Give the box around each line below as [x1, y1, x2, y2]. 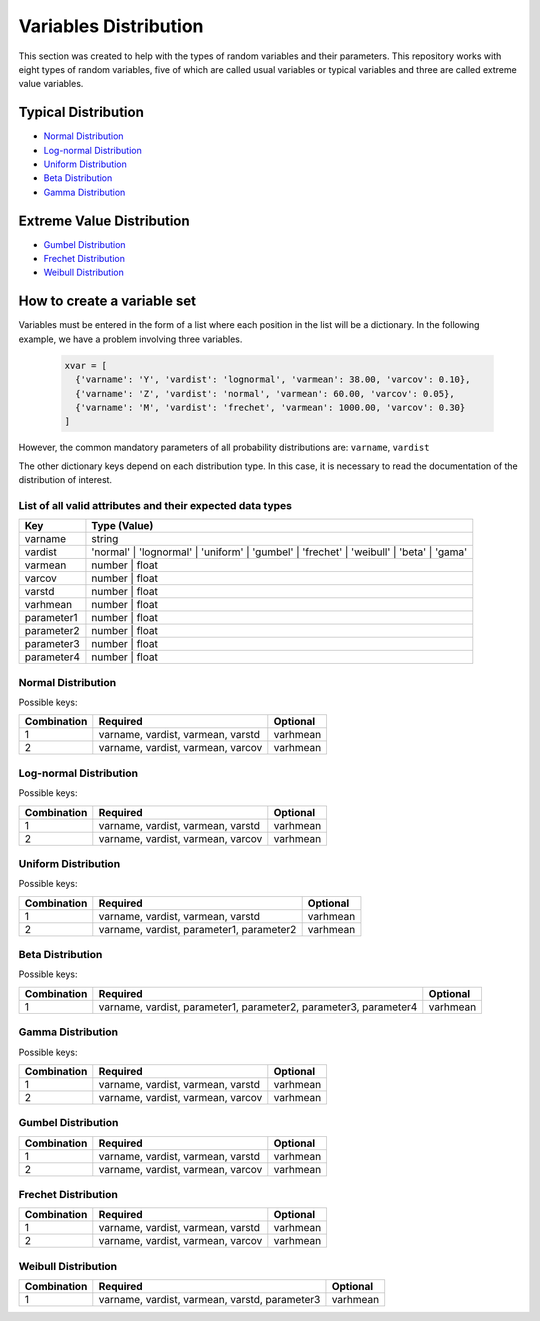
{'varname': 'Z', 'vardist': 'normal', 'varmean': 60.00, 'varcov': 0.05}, [75, 388, 455, 399]
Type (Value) [91, 519, 154, 533]
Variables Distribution [18, 15, 204, 37]
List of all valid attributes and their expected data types [18, 498, 292, 512]
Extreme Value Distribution [18, 212, 190, 229]
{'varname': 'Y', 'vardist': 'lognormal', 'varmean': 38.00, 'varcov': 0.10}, [75, 374, 471, 385]
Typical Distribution [18, 104, 144, 121]
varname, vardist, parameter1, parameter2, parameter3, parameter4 [98, 1000, 418, 1014]
